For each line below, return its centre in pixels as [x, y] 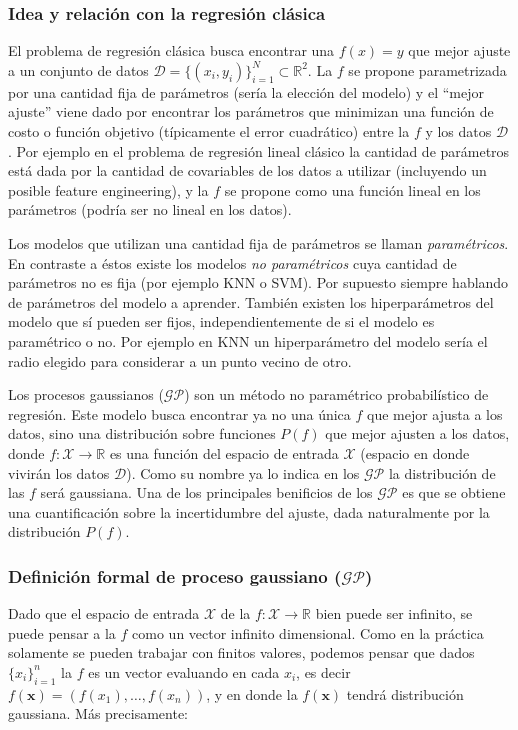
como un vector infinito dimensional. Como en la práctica [308, 632]
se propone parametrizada [427, 69]
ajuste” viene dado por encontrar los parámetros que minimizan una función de [251, 111]
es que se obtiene [454, 492]
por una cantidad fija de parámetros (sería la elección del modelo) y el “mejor [246, 91]
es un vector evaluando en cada [184, 671]
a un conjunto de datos [78, 69]
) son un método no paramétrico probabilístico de [336, 394]
